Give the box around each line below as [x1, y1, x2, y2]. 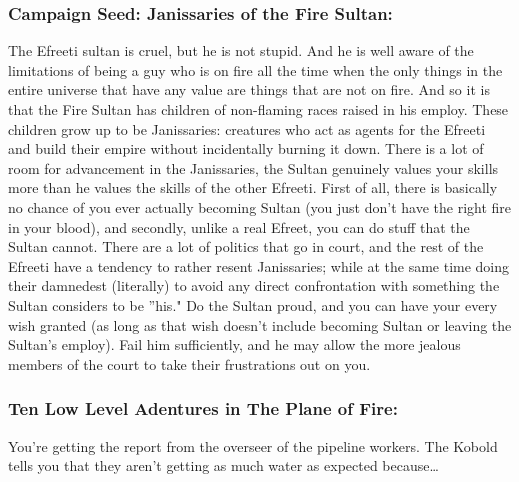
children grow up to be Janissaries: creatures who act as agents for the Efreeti [8, 118, 486, 139]
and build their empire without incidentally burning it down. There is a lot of [8, 138, 484, 159]
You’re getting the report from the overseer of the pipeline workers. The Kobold [8, 435, 498, 456]
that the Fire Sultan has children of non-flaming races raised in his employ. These [8, 99, 509, 119]
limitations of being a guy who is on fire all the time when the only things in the [8, 59, 503, 80]
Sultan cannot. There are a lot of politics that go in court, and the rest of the [8, 236, 484, 257]
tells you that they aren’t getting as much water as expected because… [8, 455, 439, 476]
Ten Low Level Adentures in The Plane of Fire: [8, 396, 398, 421]
